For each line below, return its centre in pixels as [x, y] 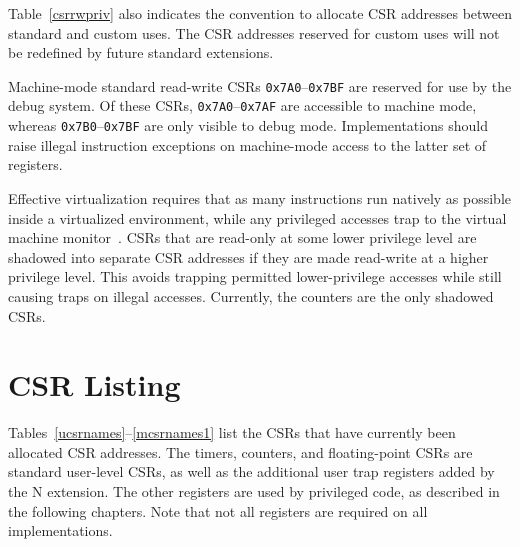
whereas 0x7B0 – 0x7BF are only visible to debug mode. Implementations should [248, 125]
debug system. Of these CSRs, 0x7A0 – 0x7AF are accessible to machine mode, [242, 105]
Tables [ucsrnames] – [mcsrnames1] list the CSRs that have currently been [232, 432]
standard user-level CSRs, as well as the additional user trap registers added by [251, 471]
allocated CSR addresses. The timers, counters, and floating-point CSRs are [240, 451]
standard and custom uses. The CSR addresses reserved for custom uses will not [254, 32]
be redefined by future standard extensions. [141, 52]
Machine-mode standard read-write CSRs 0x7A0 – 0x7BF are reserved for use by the [260, 85]
